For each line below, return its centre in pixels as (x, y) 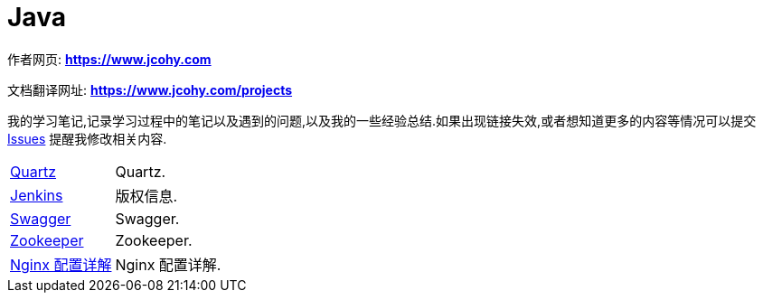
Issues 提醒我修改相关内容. (87, 138)
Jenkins (37, 195)
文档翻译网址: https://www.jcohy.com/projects (150, 89)
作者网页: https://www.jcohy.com (109, 59)
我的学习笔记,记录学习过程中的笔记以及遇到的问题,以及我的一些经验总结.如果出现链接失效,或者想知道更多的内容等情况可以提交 (382, 120)
